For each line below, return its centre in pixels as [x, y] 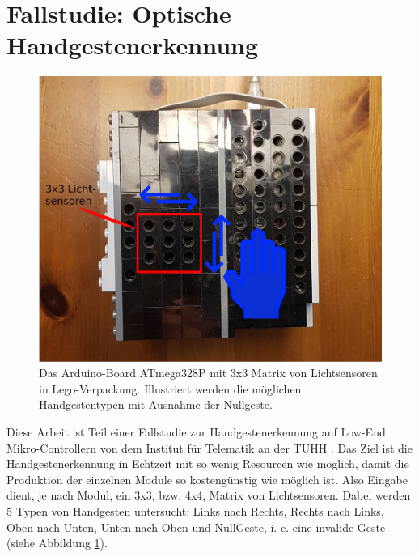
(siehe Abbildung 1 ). [57, 543]
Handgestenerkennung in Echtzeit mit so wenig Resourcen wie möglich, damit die [208, 463]
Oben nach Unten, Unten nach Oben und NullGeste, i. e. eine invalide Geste [196, 527]
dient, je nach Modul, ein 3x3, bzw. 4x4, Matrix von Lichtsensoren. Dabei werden [209, 495]
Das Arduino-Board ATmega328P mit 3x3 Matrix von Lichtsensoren [208, 373]
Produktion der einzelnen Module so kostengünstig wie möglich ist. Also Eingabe [207, 479]
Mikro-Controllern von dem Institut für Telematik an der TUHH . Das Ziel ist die [209, 447]
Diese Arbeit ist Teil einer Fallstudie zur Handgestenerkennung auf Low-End [196, 432]
